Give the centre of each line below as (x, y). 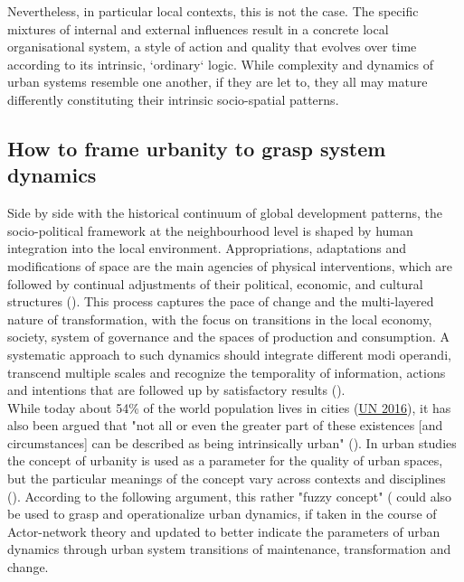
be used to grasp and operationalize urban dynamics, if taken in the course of (222, 514)
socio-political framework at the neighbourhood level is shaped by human (210, 230)
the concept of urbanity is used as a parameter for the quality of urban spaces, (225, 460)
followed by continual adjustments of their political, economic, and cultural (215, 283)
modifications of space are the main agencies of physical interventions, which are (230, 265)
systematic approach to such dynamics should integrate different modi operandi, (229, 354)
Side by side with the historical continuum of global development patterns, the (225, 213)
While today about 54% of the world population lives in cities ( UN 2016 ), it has (229, 407)
